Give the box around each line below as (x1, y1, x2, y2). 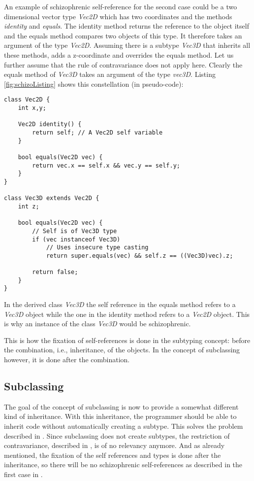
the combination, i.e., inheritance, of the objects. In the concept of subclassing (4, 344, 240, 355)
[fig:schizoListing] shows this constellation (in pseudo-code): (4, 78, 184, 89)
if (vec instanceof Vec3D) (32, 236, 121, 243)
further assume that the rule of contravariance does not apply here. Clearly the (4, 59, 243, 69)
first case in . (4, 469, 43, 480)
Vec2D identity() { (18, 121, 82, 128)
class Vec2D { (4, 96, 50, 103)
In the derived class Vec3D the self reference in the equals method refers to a (4, 299, 236, 309)
